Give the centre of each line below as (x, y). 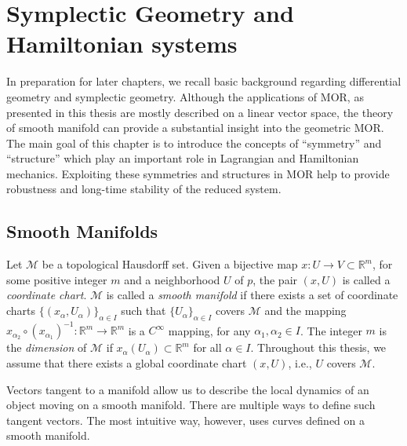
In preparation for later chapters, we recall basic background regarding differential (204, 81)
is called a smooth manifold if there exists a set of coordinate (252, 295)
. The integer (331, 330)
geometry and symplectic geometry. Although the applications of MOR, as (185, 96)
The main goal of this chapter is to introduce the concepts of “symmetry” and (194, 143)
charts (21, 311)
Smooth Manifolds (82, 231)
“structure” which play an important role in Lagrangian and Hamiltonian (183, 158)
